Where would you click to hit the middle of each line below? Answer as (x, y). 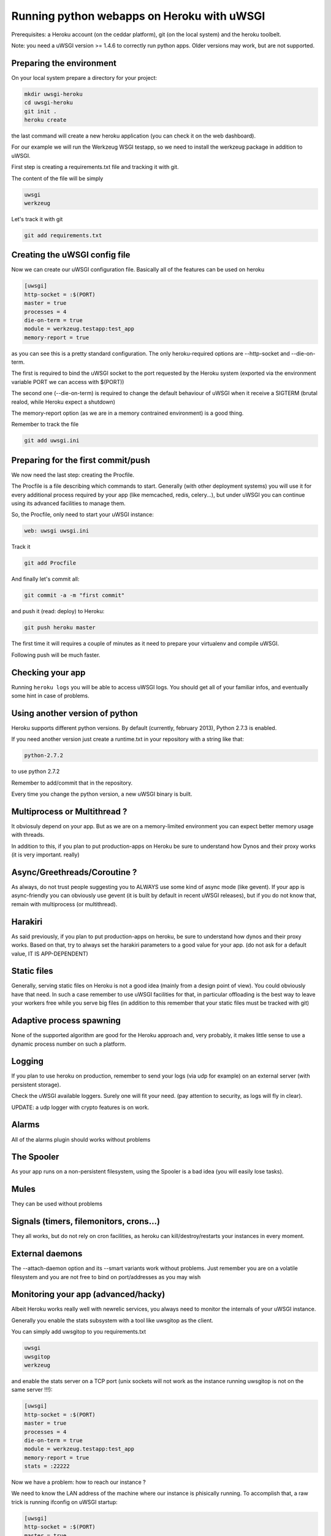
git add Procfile (50, 563)
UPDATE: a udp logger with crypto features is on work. (80, 1107)
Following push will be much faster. (56, 655)
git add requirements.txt (63, 235)
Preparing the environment (64, 63)
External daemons (47, 1254)
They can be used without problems (57, 1204)
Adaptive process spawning (66, 1021)
